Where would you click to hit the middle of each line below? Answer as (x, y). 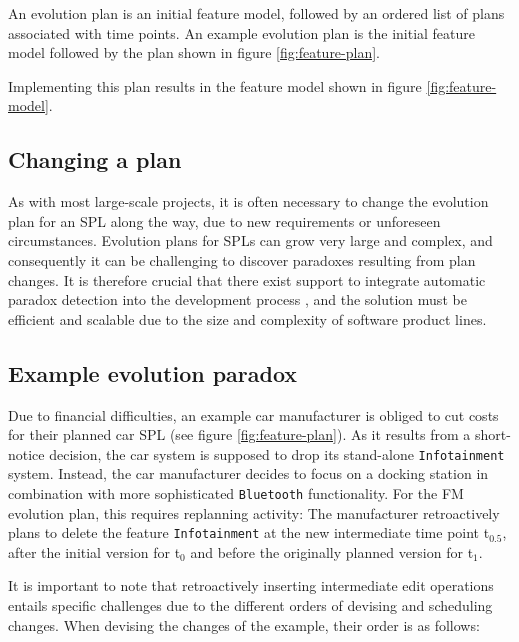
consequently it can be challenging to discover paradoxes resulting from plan (242, 259)
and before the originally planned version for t (332, 551)
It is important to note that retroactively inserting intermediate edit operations (251, 585)
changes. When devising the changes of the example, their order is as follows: (244, 624)
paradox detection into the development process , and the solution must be (237, 299)
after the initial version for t (94, 551)
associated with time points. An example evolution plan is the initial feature (242, 32)
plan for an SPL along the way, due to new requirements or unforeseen (224, 220)
